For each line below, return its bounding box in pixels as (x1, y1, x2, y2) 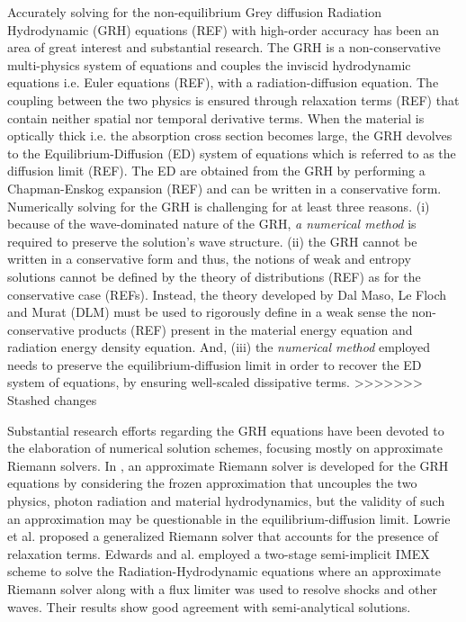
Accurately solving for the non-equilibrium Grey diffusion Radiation (7, 3, 381, 21)
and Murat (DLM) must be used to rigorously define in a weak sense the (7, 302, 408, 321)
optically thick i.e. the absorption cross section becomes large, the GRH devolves (7, 126, 453, 145)
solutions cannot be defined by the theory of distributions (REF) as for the (7, 266, 421, 285)
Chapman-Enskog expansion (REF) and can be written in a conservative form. (7, 178, 442, 197)
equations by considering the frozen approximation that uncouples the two (7, 473, 417, 492)
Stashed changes (7, 391, 97, 410)
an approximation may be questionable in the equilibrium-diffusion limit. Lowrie (7, 509, 451, 527)
